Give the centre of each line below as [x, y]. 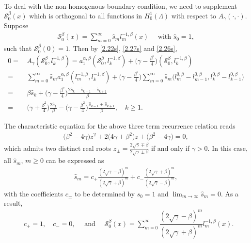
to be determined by [105, 193]
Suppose [16, 25]
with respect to [194, 15]
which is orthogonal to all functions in [86, 15]
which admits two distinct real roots [58, 148]
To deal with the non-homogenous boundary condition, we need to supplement [121, 6]
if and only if [171, 148]
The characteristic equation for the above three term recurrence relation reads [120, 126]
